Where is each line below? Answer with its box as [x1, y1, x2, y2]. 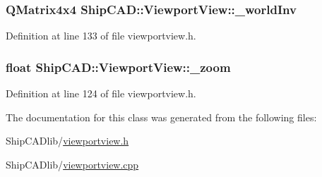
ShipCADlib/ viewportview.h [6, 133, 129, 148]
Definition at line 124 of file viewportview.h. [6, 86, 196, 101]
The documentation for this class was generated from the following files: [6, 109, 317, 124]
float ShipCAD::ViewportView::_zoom [6, 58, 231, 75]
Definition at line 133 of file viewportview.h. [6, 28, 196, 43]
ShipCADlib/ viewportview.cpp [6, 157, 139, 171]
